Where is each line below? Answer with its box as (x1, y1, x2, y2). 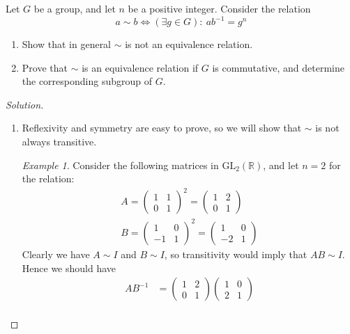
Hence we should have (22, 260, 116, 275)
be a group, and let (33, 1, 116, 15)
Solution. (6, 97, 44, 111)
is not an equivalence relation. (125, 37, 253, 51)
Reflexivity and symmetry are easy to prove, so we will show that (22, 120, 302, 135)
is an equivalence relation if (82, 60, 199, 74)
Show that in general (22, 37, 112, 51)
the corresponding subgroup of (22, 74, 152, 88)
